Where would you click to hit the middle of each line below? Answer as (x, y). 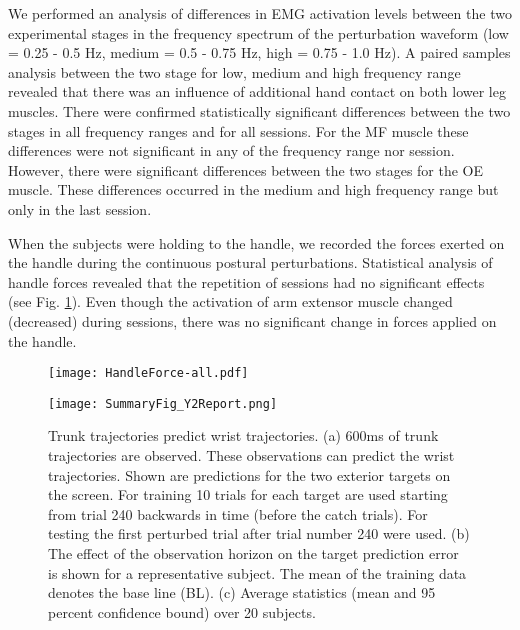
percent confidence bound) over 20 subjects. (182, 611)
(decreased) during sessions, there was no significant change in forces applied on (252, 320)
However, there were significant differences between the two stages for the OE (246, 169)
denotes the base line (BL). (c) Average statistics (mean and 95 (242, 592)
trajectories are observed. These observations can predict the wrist (251, 455)
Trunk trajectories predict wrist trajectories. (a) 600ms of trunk (243, 435)
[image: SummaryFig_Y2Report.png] (163, 403)
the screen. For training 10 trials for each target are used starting (248, 494)
